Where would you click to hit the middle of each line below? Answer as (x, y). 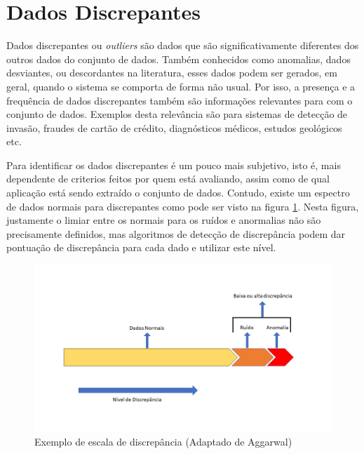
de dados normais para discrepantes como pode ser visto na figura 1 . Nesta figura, (183, 206)
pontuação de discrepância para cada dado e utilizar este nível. (141, 247)
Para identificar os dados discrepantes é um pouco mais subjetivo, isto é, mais (174, 165)
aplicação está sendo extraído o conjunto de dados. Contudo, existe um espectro (178, 193)
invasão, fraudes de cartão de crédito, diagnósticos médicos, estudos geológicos (174, 127)
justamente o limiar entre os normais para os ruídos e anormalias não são (164, 220)
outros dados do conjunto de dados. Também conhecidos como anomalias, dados (178, 59)
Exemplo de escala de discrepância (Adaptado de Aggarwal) (163, 442)
